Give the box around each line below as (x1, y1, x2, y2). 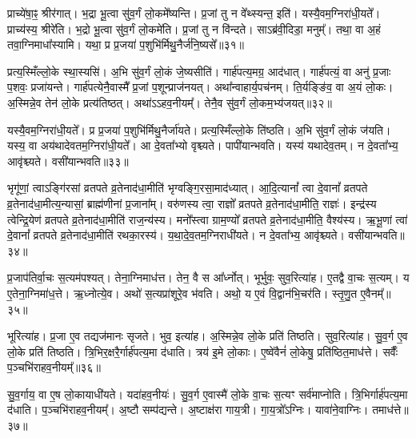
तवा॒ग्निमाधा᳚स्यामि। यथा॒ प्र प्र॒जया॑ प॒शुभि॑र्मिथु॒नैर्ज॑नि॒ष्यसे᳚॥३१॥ (7, 36, 245, 53)
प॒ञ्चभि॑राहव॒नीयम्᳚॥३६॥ (7, 359, 101, 376)
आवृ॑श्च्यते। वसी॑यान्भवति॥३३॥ (7, 152, 129, 169)
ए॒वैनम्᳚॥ (360, 284, 391, 301)
